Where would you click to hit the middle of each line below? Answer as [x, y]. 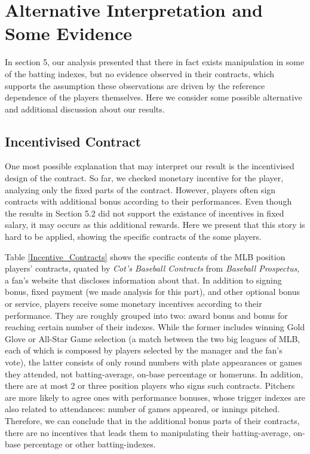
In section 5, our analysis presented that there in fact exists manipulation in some [155, 62]
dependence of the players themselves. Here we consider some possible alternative [154, 97]
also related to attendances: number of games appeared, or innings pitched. [142, 409]
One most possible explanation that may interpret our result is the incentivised [150, 166]
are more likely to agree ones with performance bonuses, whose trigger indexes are [155, 397]
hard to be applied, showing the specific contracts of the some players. [133, 237]
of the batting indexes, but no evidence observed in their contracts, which [140, 73]
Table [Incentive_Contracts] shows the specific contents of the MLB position [145, 256]
